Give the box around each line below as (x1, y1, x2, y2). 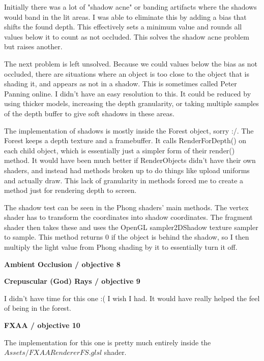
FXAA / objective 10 (4, 320, 80, 331)
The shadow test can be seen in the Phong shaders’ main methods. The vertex (4, 202, 249, 212)
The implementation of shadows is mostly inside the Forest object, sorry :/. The (4, 125, 254, 136)
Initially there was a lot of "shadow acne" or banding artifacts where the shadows (4, 2, 257, 12)
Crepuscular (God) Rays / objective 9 (4, 276, 140, 286)
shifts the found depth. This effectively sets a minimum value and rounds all (4, 21, 242, 32)
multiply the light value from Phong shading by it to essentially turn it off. (4, 242, 238, 252)
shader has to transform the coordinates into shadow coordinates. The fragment (4, 212, 253, 222)
